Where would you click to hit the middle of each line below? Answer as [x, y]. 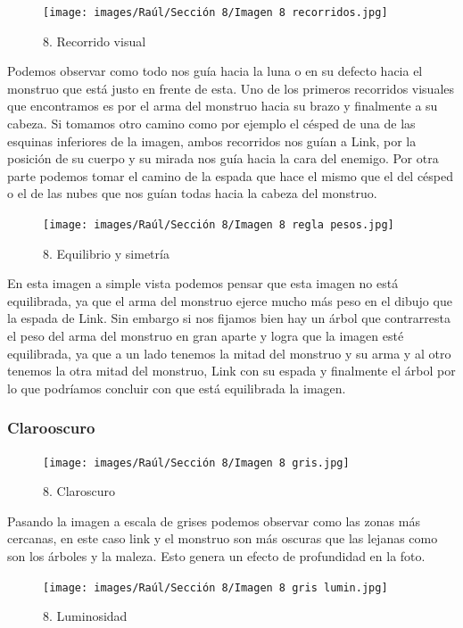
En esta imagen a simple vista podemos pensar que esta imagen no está [203, 283]
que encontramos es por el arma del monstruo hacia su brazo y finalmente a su [223, 106]
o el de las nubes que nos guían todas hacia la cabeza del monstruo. [192, 193]
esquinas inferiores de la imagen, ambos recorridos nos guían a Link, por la [212, 140]
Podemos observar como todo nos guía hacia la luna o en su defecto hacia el [215, 71]
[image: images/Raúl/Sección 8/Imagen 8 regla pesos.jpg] [219, 225]
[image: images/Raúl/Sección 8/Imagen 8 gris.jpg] [196, 463]
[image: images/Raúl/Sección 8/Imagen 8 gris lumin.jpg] [215, 587]
